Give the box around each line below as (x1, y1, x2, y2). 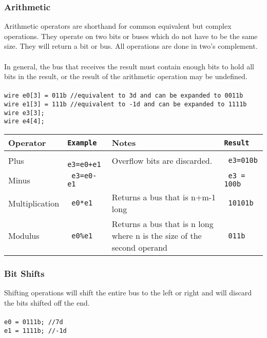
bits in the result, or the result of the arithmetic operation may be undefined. (4, 71, 247, 82)
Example (67, 138, 97, 147)
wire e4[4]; (4, 118, 45, 125)
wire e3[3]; (4, 109, 45, 117)
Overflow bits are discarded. (111, 154, 213, 166)
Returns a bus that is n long (111, 218, 214, 230)
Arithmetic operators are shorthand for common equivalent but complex (4, 21, 232, 31)
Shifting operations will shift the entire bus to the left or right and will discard (4, 287, 252, 298)
